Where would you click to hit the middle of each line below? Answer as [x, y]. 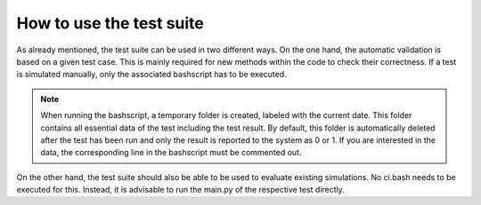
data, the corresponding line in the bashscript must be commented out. [171, 153]
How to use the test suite [110, 23]
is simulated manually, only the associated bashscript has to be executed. [151, 75]
